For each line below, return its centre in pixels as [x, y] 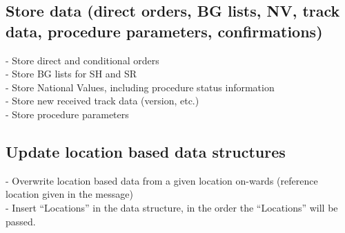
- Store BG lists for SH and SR [71, 74]
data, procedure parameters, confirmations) [164, 31]
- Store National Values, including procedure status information [140, 87]
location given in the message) [69, 194]
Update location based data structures [146, 151]
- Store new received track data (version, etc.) [102, 101]
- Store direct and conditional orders [82, 60]
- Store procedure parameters [67, 114]
